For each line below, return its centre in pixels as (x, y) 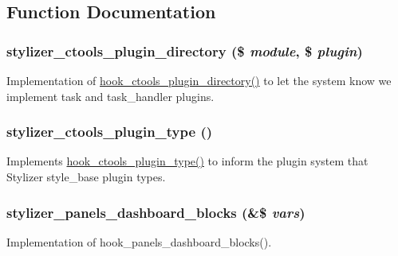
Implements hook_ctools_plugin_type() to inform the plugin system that (187, 161)
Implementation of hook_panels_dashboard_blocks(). (139, 241)
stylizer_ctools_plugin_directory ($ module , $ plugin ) (185, 50)
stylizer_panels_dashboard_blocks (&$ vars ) (156, 212)
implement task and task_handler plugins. (110, 96)
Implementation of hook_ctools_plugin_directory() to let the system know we (199, 80)
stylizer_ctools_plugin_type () (110, 132)
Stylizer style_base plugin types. (86, 176)
